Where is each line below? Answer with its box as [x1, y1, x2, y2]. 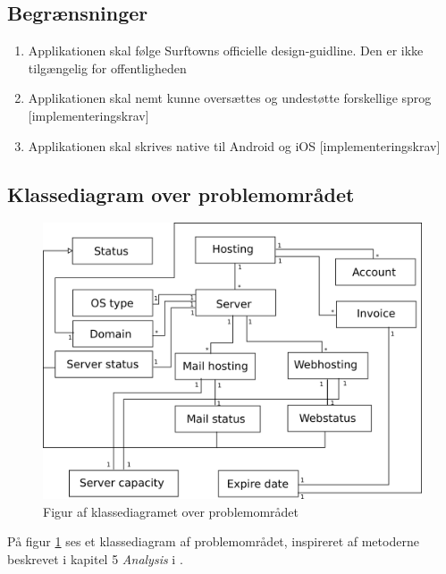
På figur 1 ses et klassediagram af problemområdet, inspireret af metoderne [7, 532, 419, 551]
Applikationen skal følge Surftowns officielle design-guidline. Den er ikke [28, 41, 424, 60]
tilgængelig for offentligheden [28, 58, 187, 77]
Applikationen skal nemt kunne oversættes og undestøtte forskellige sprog [28, 89, 432, 107]
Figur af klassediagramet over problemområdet [43, 502, 299, 520]
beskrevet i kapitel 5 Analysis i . [7, 550, 183, 569]
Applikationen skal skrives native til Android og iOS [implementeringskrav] [28, 136, 441, 155]
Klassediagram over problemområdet [7, 180, 355, 207]
